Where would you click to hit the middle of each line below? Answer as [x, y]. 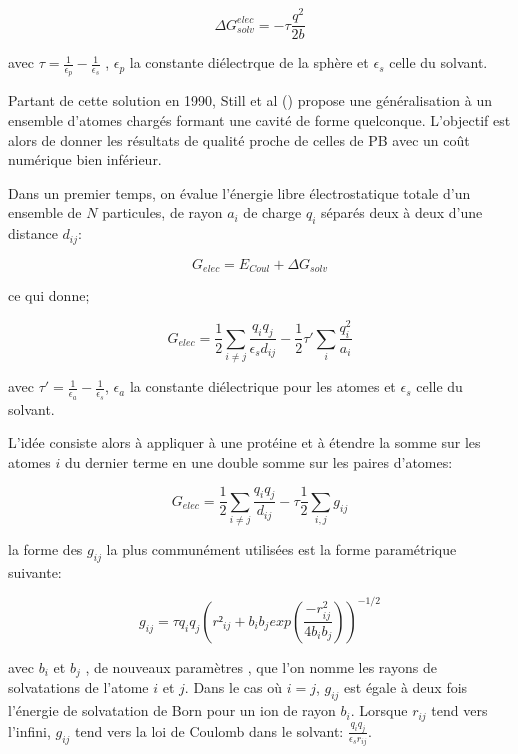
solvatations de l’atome [78, 687]
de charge [272, 212]
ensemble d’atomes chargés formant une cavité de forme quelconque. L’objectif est [259, 119]
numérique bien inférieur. [85, 159]
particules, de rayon [162, 212]
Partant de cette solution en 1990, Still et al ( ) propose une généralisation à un [250, 100]
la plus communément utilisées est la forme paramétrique [281, 549]
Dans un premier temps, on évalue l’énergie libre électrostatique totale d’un [239, 192]
